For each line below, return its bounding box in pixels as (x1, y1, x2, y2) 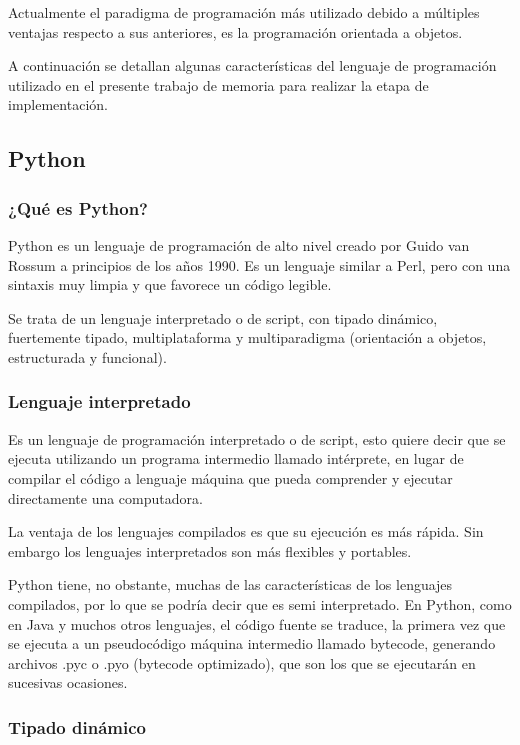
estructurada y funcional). (8, 346, 167, 367)
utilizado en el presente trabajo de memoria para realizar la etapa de (8, 74, 429, 95)
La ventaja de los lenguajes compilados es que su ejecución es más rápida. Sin (8, 521, 484, 542)
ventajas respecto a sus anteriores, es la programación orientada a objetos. (8, 21, 463, 42)
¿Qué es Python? (8, 195, 148, 220)
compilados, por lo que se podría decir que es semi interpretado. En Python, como (8, 593, 512, 614)
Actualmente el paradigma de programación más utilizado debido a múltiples (8, 2, 480, 22)
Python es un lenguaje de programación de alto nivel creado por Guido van (8, 234, 470, 255)
